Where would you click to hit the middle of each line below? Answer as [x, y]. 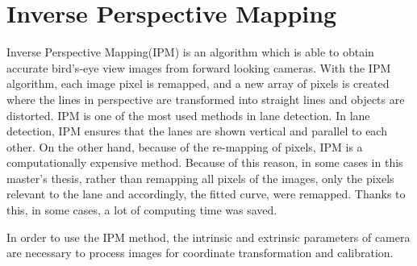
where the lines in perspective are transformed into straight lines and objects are [206, 99]
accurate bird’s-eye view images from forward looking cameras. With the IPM [199, 67]
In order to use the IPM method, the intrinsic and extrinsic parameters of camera [208, 237]
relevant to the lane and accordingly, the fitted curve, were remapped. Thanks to [206, 194]
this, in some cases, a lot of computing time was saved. [142, 210]
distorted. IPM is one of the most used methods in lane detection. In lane [188, 115]
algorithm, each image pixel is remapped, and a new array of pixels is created [198, 83]
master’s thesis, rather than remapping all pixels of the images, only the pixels [200, 178]
